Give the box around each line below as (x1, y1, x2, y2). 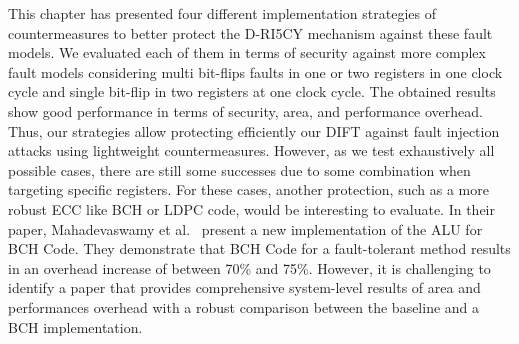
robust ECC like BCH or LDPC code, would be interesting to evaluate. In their (8, 198, 495, 219)
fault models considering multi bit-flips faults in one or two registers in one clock (8, 61, 503, 82)
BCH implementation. (8, 316, 143, 337)
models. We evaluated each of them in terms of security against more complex (8, 42, 486, 63)
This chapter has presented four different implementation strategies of (8, 3, 436, 23)
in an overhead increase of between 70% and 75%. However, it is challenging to (8, 257, 491, 278)
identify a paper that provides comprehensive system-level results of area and (8, 277, 481, 298)
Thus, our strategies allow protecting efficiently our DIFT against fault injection (8, 120, 500, 141)
